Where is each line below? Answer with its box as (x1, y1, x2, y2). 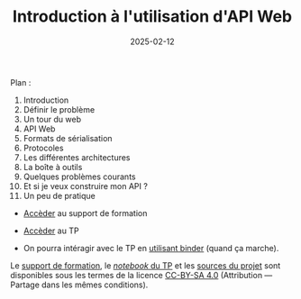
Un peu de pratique (23, 190, 96, 201)
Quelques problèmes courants (23, 171, 136, 182)
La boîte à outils (23, 161, 83, 172)
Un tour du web (23, 113, 82, 124)
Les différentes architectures (23, 151, 131, 163)
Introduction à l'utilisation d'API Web (13, 6, 292, 27)
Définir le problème (23, 104, 96, 114)
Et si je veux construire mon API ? (23, 180, 148, 191)
